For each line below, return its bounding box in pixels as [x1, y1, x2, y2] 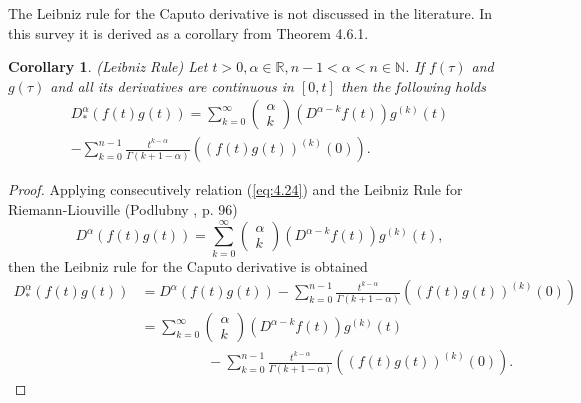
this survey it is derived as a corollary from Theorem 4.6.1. [8, 22, 369, 43]
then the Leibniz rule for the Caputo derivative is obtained [8, 255, 368, 276]
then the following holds [340, 75, 486, 96]
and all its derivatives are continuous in [50, 75, 294, 96]
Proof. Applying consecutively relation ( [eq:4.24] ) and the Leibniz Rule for [8, 179, 463, 200]
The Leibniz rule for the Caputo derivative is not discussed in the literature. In [8, 3, 493, 23]
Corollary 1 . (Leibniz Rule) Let [8, 56, 208, 77]
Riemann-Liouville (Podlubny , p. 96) [8, 199, 238, 220]
